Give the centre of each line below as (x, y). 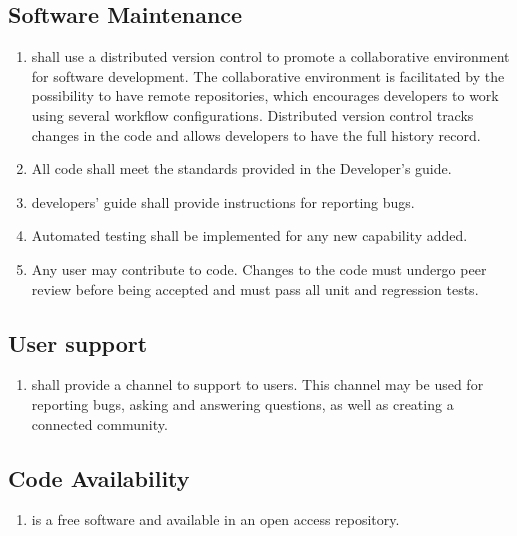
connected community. (99, 423)
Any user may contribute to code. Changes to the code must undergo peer (259, 268)
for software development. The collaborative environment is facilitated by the (268, 75)
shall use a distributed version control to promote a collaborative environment (270, 56)
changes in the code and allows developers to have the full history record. (256, 134)
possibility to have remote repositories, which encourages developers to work (265, 95)
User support (78, 342)
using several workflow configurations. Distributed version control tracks (252, 114)
